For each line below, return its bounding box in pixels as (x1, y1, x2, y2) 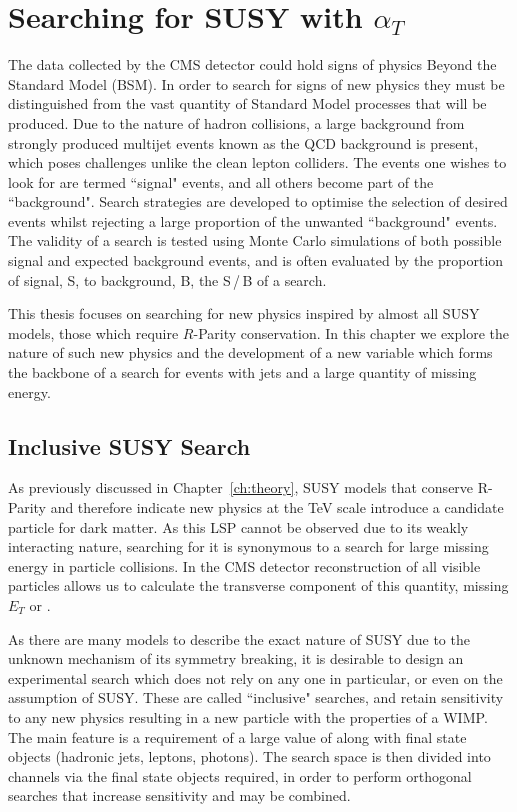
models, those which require (8, 322, 179, 343)
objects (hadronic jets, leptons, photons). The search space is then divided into (8, 746, 491, 767)
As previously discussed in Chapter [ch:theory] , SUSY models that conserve (8, 477, 474, 498)
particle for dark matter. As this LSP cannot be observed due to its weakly (8, 516, 469, 537)
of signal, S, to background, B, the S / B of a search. (8, 269, 327, 290)
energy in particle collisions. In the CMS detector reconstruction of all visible (8, 555, 481, 576)
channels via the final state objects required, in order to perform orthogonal (8, 765, 472, 786)
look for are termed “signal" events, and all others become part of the (8, 171, 434, 192)
